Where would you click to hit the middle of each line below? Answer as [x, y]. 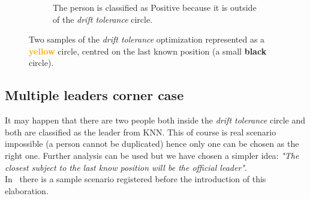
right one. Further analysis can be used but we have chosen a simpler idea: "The [152, 155]
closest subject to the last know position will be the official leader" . [126, 167]
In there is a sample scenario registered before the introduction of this [136, 179]
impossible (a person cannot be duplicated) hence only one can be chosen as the [152, 144]
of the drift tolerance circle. [103, 19]
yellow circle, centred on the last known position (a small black [148, 51]
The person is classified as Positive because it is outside [155, 7]
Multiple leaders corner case [94, 95]
